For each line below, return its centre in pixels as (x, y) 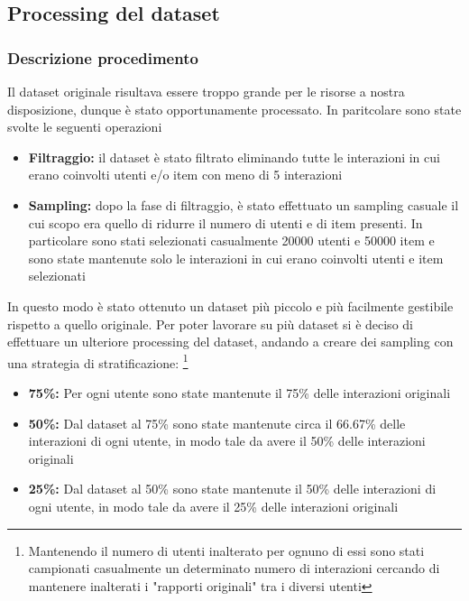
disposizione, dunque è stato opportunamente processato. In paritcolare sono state (234, 109)
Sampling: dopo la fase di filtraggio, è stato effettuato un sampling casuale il (244, 204)
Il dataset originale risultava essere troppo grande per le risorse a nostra (206, 91)
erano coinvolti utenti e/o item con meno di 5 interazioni (185, 175)
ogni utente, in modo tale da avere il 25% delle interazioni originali (213, 506)
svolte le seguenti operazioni (85, 127)
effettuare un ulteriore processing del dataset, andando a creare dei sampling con (230, 342)
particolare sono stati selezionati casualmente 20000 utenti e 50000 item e (231, 240)
